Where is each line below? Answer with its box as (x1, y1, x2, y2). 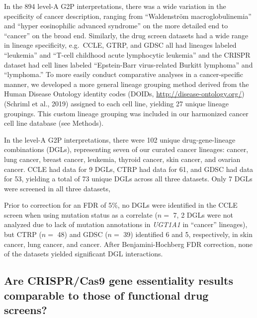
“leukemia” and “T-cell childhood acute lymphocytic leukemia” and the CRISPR (4, 49, 251, 60)
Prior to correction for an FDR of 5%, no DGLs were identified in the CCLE (4, 200, 238, 210)
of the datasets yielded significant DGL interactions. (4, 248, 163, 259)
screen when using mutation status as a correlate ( (4, 209, 158, 220)
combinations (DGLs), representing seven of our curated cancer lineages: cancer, (4, 144, 249, 155)
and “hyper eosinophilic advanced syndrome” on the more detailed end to (4, 20, 228, 31)
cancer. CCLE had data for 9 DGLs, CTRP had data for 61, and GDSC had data (4, 163, 254, 174)
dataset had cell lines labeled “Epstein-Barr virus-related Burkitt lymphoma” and (4, 59, 253, 70)
